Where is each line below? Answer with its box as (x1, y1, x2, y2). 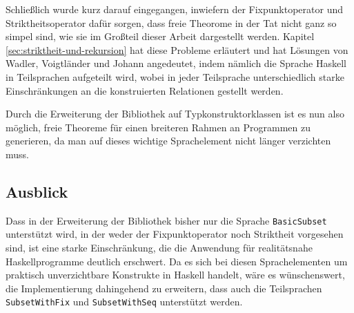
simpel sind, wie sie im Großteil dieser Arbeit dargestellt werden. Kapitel (6, 29, 315, 44)
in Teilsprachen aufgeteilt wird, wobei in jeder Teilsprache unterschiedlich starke (6, 69, 344, 84)
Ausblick (6, 180, 68, 202)
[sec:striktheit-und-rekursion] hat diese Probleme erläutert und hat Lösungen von (6, 42, 348, 57)
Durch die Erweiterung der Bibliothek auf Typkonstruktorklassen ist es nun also (6, 106, 344, 121)
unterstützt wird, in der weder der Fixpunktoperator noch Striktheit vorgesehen (6, 227, 344, 241)
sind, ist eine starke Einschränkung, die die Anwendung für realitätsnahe (6, 240, 313, 254)
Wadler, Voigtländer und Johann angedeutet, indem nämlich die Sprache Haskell (6, 56, 346, 70)
